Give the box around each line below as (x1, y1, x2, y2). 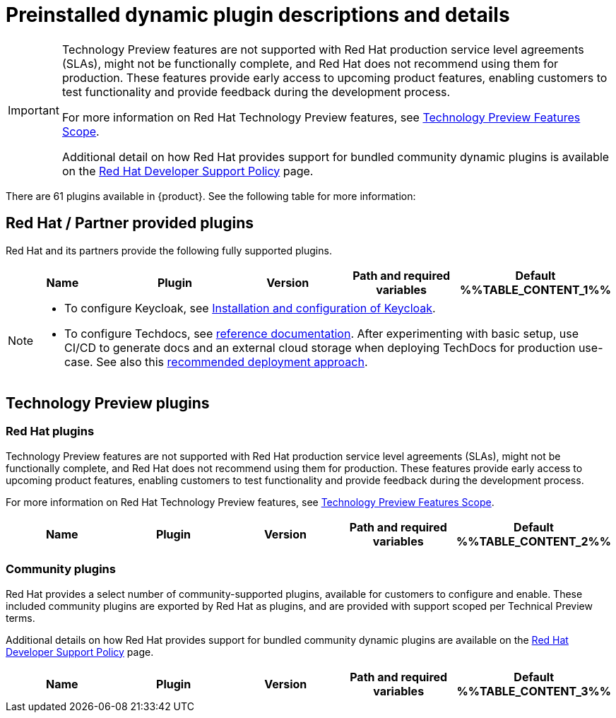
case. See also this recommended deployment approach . (64, 354, 368, 369)
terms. (6, 611, 35, 624)
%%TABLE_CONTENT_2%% (456, 534, 611, 548)
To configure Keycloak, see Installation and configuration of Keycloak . (64, 300, 436, 315)
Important (8, 102, 59, 117)
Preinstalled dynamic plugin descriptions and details (6, 3, 510, 27)
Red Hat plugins (6, 424, 95, 439)
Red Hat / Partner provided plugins (6, 214, 254, 233)
